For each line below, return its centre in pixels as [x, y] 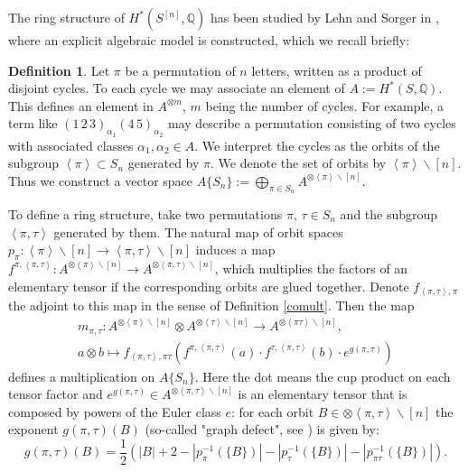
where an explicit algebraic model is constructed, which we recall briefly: [209, 40]
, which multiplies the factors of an [311, 268]
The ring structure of [66, 17]
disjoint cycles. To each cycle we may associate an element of [177, 88]
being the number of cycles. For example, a [325, 105]
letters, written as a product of [337, 70]
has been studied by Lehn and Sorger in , [324, 17]
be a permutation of [180, 70]
